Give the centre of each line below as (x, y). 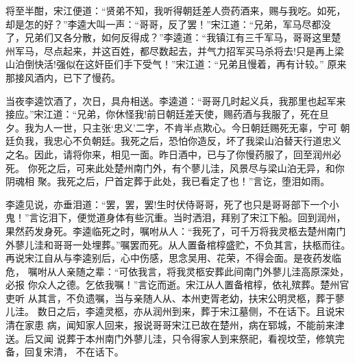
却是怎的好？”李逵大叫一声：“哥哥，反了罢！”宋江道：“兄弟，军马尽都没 (168, 24)
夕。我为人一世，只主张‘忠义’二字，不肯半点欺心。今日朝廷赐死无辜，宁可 (171, 127)
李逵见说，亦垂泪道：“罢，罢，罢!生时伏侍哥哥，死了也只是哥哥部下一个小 (172, 204)
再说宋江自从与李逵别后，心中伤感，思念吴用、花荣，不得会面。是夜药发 (169, 258)
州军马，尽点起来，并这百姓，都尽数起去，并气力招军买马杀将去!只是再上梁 (175, 50)
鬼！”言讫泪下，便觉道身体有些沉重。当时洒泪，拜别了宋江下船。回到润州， (176, 217)
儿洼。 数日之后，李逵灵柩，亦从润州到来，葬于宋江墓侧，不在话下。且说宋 (175, 311)
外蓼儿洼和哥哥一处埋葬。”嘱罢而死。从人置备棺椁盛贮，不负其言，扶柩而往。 (178, 244)
